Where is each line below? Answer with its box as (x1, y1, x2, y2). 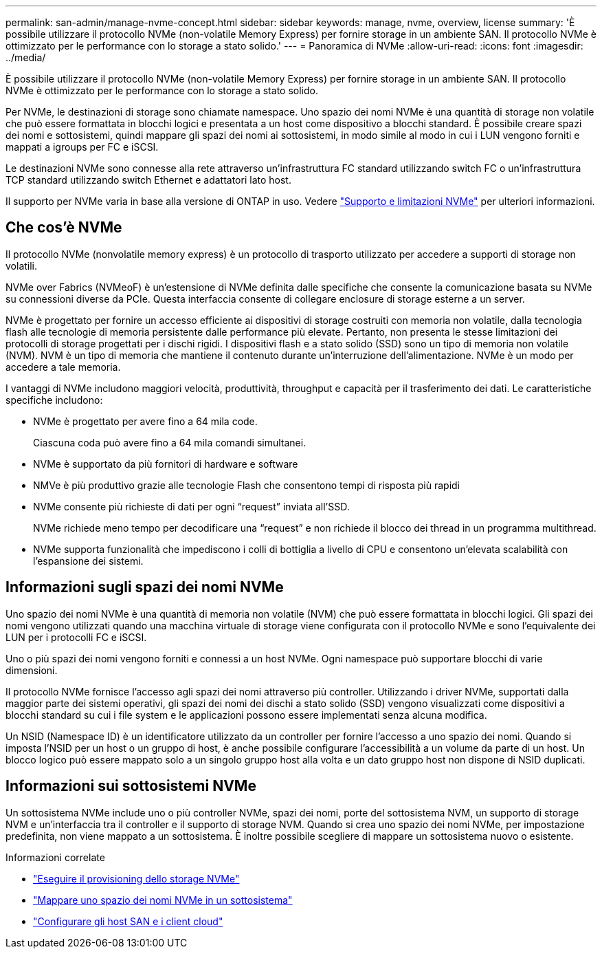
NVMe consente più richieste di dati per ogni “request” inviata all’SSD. (33, 500, 350, 512)
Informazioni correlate (5, 851, 105, 863)
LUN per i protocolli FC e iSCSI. (5, 631, 147, 643)
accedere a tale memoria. (5, 360, 121, 373)
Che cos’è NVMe (5, 219, 122, 237)
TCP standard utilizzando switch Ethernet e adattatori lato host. (5, 174, 291, 186)
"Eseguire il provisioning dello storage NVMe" (33, 872, 240, 885)
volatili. (5, 259, 38, 272)
